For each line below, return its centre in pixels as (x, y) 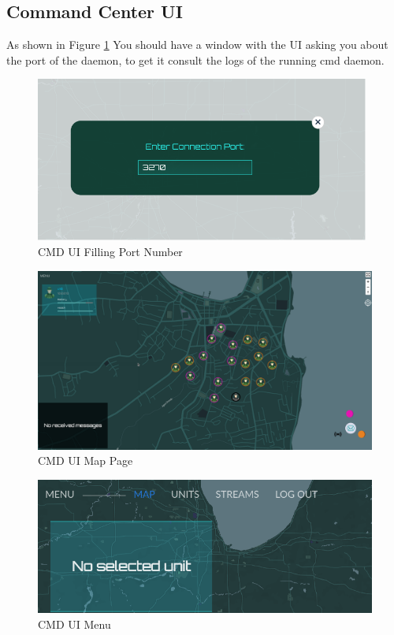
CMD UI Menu (74, 624)
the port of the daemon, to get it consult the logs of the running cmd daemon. (195, 59)
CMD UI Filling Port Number (110, 251)
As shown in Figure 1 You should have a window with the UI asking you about (197, 45)
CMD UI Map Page (85, 460)
